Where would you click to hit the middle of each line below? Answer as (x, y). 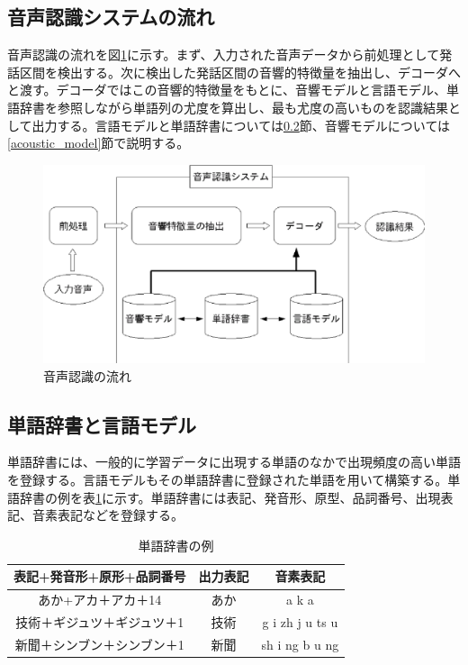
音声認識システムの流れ (111, 17)
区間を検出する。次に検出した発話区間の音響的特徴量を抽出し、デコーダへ (240, 72)
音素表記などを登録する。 (108, 515)
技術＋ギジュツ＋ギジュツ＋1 (100, 622)
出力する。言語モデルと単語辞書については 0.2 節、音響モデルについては (241, 125)
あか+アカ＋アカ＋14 (100, 600)
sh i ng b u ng (300, 644)
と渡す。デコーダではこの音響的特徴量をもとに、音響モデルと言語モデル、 (227, 90)
